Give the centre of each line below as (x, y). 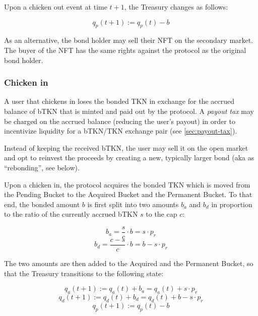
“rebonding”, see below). (42, 167)
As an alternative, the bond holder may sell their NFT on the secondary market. (129, 40)
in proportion (232, 204)
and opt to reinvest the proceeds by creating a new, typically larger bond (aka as (129, 157)
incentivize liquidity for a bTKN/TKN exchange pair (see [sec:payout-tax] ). (121, 131)
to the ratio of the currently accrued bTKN (71, 214)
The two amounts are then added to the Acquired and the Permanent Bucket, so (129, 263)
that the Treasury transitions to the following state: (84, 273)
